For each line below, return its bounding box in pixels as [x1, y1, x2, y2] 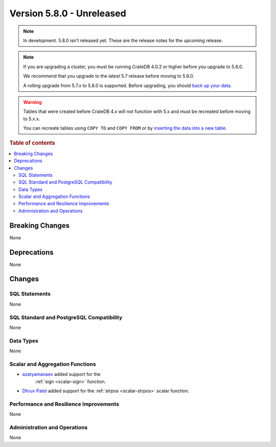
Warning [23, 99, 42, 105]
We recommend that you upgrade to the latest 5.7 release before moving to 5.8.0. [23, 73, 194, 79]
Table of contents [9, 140, 56, 147]
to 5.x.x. [23, 116, 40, 122]
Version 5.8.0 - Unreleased [9, 8, 126, 19]
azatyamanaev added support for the [22, 371, 101, 377]
